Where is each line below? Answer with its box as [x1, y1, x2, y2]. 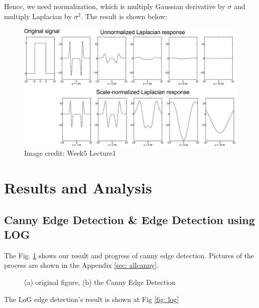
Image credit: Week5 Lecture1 [24, 148, 116, 158]
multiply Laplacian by [4, 11, 72, 21]
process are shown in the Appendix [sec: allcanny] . [4, 260, 159, 270]
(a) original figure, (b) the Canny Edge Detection [24, 276, 176, 287]
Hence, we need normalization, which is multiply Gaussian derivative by [4, 1, 225, 11]
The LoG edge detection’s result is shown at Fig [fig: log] [4, 293, 179, 304]
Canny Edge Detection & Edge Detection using [4, 212, 255, 227]
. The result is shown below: [81, 11, 167, 21]
